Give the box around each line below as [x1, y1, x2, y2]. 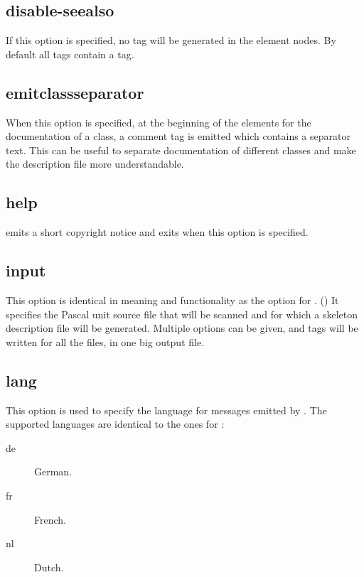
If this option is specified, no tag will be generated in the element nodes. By [6, 33, 336, 48]
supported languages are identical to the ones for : [6, 416, 225, 431]
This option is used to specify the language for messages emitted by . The [6, 402, 327, 417]
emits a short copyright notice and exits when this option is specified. [6, 225, 309, 239]
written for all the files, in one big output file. [6, 334, 205, 349]
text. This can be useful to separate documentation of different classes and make [6, 142, 356, 157]
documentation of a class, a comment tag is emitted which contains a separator [6, 129, 350, 144]
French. [34, 512, 66, 527]
